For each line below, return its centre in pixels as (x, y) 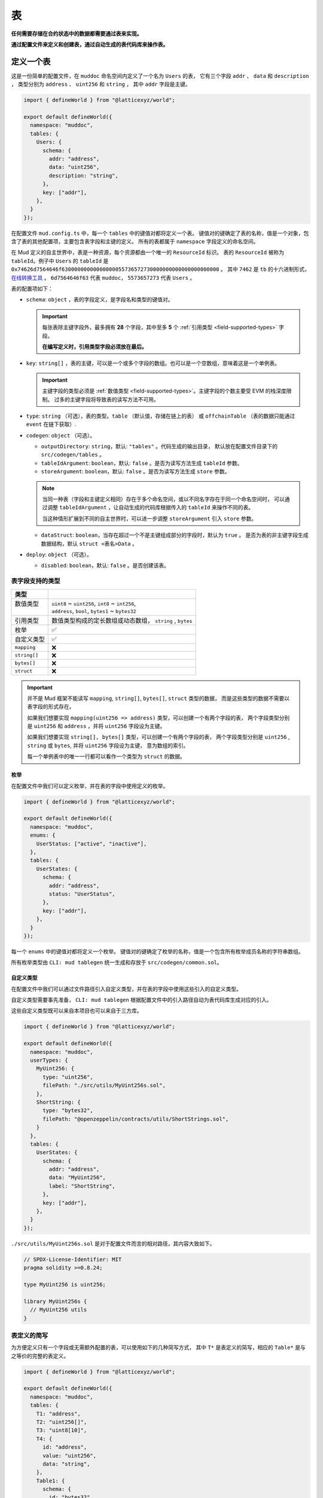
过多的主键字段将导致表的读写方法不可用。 (106, 399)
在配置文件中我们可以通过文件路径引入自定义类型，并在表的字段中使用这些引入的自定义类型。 (126, 989)
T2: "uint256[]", (62, 1422)
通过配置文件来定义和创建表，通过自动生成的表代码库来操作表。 (90, 44)
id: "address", (65, 1447)
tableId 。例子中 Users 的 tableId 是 (60, 261)
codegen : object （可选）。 (61, 435)
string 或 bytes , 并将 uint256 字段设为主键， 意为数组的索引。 (108, 745)
